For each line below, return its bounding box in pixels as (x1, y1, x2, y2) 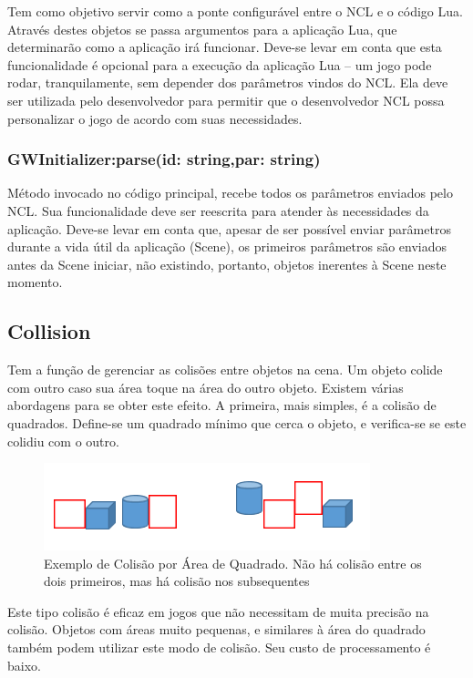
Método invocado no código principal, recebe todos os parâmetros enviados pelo (7, 183, 453, 202)
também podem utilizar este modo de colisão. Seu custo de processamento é (7, 638, 431, 657)
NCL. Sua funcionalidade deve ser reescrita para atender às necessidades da (7, 200, 429, 220)
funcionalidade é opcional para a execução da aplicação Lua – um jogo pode (7, 55, 432, 74)
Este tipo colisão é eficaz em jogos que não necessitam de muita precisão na (7, 601, 429, 621)
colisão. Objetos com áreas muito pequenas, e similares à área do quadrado (7, 620, 426, 639)
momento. (7, 272, 63, 292)
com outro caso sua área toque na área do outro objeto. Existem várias (7, 377, 404, 396)
